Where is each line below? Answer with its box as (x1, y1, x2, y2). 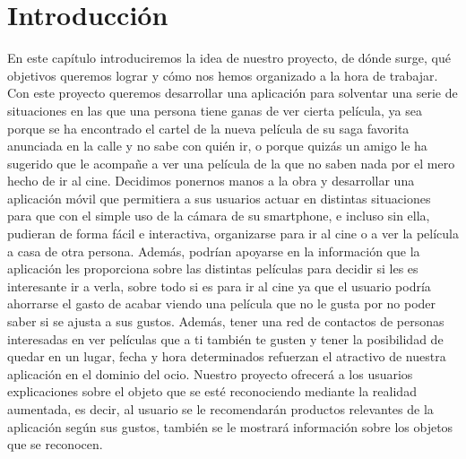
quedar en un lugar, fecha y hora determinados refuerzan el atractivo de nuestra (7, 347, 446, 366)
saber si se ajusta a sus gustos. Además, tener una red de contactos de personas (7, 312, 444, 331)
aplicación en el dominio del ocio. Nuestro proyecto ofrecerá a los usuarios (7, 364, 413, 383)
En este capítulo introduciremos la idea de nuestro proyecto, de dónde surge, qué (7, 48, 451, 67)
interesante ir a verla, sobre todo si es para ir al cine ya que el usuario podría (7, 276, 431, 295)
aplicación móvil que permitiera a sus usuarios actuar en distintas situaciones (7, 188, 431, 207)
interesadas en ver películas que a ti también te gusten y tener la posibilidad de (7, 329, 444, 348)
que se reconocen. (7, 435, 103, 454)
